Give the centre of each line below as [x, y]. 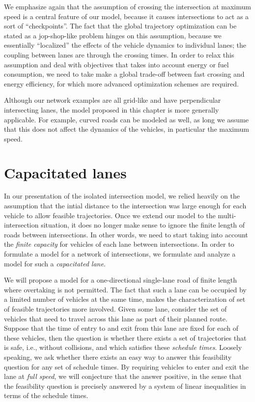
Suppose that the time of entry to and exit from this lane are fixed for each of [121, 328]
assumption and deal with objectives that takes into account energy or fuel [116, 64]
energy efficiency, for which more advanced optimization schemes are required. [121, 83]
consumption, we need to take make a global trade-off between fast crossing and [124, 74]
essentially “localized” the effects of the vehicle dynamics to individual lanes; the [125, 45]
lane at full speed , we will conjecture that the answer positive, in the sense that [123, 376]
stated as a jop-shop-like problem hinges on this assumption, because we [113, 35]
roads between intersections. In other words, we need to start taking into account [126, 234]
